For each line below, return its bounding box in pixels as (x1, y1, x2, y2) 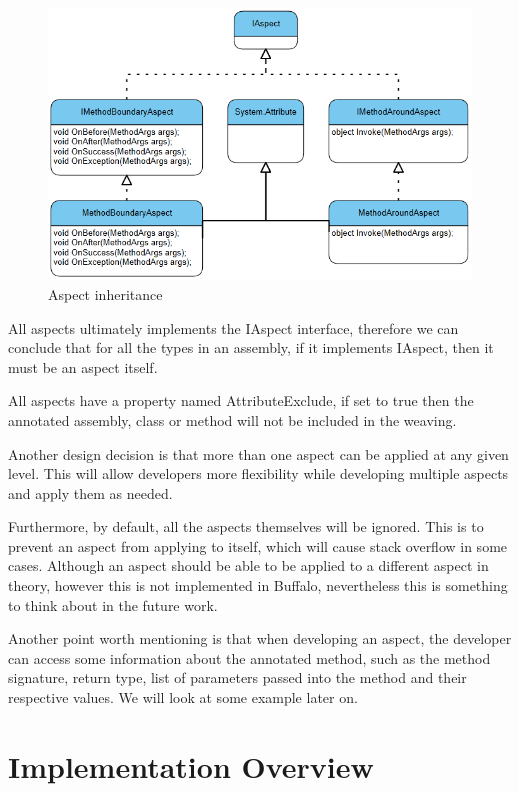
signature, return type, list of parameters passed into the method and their (8, 667, 467, 688)
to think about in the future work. (8, 594, 218, 615)
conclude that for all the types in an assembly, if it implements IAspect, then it (8, 337, 494, 358)
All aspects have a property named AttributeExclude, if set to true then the (8, 390, 474, 411)
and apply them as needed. (8, 482, 173, 503)
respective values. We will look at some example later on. (8, 687, 358, 708)
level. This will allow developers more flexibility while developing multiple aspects (8, 463, 509, 484)
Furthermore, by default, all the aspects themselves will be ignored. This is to (8, 516, 484, 537)
